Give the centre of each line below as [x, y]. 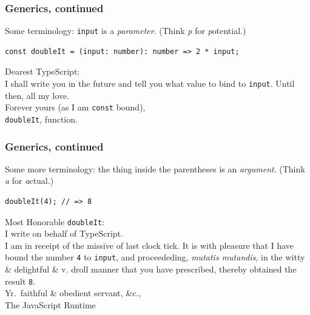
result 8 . [20, 281]
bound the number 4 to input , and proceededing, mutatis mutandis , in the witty [155, 257]
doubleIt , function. [41, 119]
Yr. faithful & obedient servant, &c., [73, 293]
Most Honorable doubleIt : [55, 221]
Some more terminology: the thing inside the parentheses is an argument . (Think [155, 168]
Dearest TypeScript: [42, 71]
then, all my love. [37, 95]
